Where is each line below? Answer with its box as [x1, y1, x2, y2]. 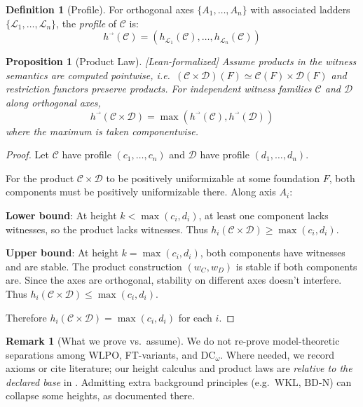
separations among [6, 347, 85, 361]
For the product [6, 170, 74, 185]
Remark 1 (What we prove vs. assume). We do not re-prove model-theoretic [6, 333, 340, 348]
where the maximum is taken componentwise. [6, 123, 199, 138]
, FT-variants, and [119, 347, 198, 361]
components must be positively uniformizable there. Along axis [6, 184, 276, 199]
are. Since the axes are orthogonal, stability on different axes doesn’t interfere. [6, 273, 342, 287]
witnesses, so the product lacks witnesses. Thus [6, 221, 208, 236]
